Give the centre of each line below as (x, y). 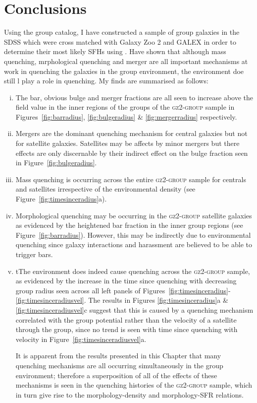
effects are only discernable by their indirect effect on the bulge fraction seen (132, 153)
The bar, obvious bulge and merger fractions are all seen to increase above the (134, 97)
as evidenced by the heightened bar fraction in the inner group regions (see (129, 225)
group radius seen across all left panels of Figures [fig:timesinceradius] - (123, 290)
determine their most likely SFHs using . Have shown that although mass (115, 51)
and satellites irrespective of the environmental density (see (105, 189)
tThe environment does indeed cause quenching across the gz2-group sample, (133, 271)
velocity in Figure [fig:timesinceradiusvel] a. (81, 339)
